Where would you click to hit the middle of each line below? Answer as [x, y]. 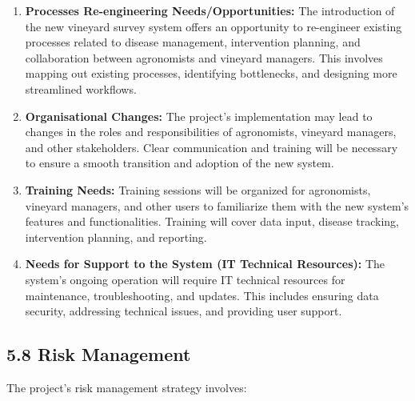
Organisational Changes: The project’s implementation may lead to [199, 116]
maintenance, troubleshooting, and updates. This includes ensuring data [202, 295]
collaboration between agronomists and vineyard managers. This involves [204, 57]
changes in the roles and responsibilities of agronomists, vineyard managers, [211, 132]
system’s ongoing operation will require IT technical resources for [185, 279]
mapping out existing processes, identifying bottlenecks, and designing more [211, 73]
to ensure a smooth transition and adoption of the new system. [180, 163]
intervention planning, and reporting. [116, 237]
